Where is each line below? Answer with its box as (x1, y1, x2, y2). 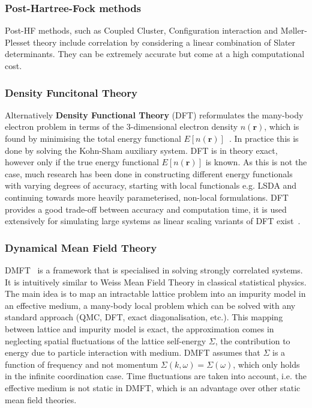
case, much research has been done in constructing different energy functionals (5, 167, 293, 180)
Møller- (280, 24, 307, 37)
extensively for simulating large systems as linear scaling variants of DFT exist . (5, 215, 301, 227)
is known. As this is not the (205, 156, 307, 168)
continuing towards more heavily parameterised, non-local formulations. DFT (5, 190, 289, 203)
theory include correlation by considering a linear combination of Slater (32, 35, 296, 48)
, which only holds (233, 358, 300, 370)
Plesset (5, 35, 31, 48)
